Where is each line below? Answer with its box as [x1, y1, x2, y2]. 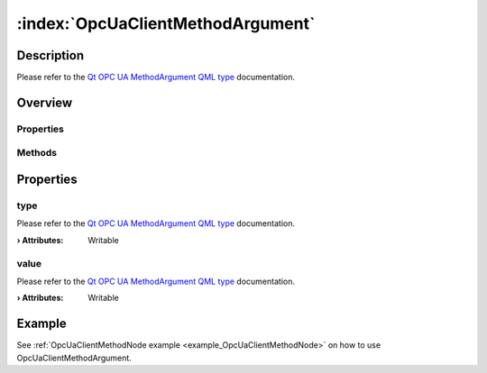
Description [16, 48, 85, 63]
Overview [16, 95, 73, 110]
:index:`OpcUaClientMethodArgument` [16, 14, 316, 33]
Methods [16, 147, 58, 159]
